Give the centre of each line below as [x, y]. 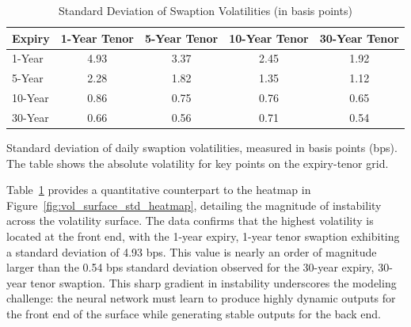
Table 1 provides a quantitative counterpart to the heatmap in [159, 190]
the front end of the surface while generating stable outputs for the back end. [194, 314]
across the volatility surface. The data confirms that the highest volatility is [190, 221]
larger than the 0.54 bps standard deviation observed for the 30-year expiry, [190, 267]
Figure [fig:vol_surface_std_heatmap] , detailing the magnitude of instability [194, 205]
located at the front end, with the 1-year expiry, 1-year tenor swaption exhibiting [203, 236]
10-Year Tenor [269, 38]
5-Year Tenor [181, 38]
